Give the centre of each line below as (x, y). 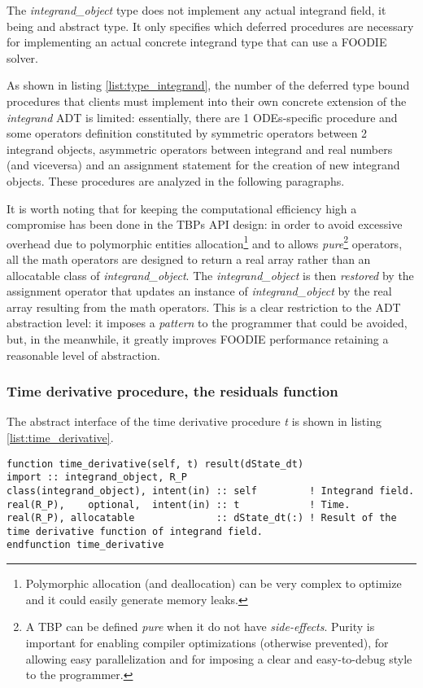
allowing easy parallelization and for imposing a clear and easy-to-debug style (219, 658)
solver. (23, 57)
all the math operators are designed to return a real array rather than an (189, 259)
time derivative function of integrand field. (135, 531)
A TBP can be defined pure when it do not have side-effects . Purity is (200, 627)
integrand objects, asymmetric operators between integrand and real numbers (200, 149)
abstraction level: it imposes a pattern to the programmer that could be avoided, (207, 323)
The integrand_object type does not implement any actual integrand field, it (196, 10)
